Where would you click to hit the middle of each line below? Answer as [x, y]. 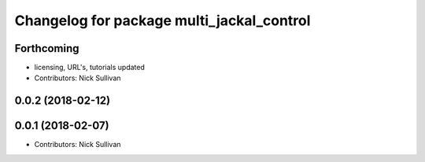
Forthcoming [47, 48]
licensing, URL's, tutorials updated [89, 68]
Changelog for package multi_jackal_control [163, 20]
